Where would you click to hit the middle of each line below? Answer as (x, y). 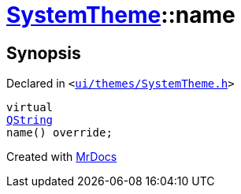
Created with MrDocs (62, 157)
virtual (30, 108)
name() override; (59, 133)
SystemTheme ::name (121, 15)
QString (30, 120)
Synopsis (44, 53)
